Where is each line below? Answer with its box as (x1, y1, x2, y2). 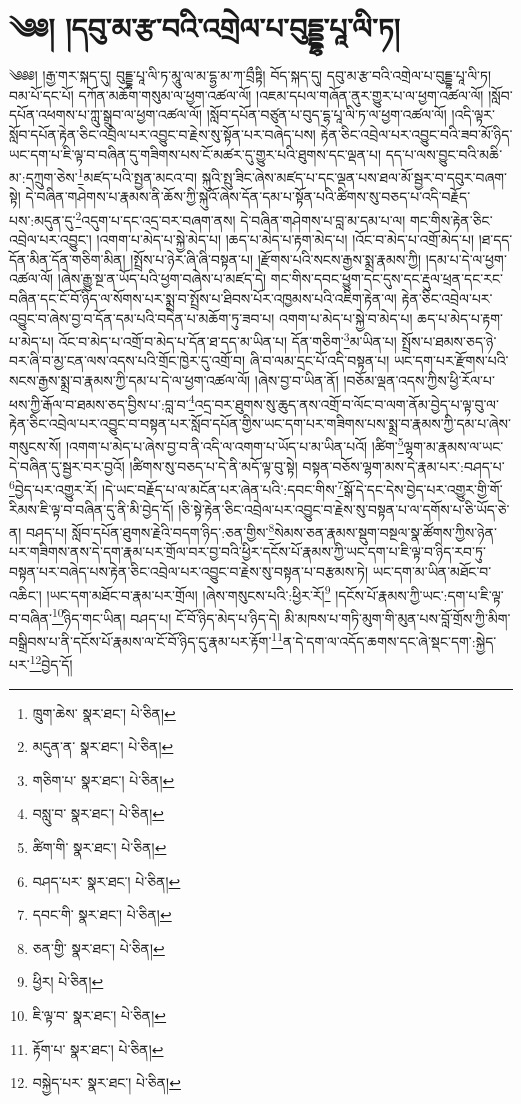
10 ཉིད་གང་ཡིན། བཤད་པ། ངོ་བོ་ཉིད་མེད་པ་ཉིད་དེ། (51, 604, 280, 628)
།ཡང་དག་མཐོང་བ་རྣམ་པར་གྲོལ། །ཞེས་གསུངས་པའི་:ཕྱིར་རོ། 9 (46, 581, 331, 605)
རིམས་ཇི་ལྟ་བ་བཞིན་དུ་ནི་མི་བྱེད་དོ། (9, 498, 174, 519)
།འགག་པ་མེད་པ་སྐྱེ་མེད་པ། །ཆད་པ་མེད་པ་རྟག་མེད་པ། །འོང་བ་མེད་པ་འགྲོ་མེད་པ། (96, 229, 474, 250)
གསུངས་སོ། (9, 436, 62, 457)
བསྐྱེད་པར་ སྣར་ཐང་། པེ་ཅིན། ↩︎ (32, 1072, 181, 1093)
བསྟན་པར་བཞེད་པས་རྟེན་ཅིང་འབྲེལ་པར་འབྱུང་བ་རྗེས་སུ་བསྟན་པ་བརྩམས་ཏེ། (9, 560, 369, 581)
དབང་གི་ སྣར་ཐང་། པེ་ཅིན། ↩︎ (32, 904, 172, 925)
